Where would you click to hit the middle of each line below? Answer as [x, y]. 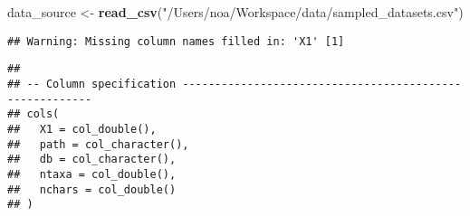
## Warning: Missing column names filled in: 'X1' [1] [176, 41]
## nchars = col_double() [92, 189]
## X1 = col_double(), [82, 129]
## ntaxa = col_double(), [92, 174]
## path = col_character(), [98, 144]
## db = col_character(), [92, 160]
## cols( [34, 114]
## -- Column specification [92, 84]
